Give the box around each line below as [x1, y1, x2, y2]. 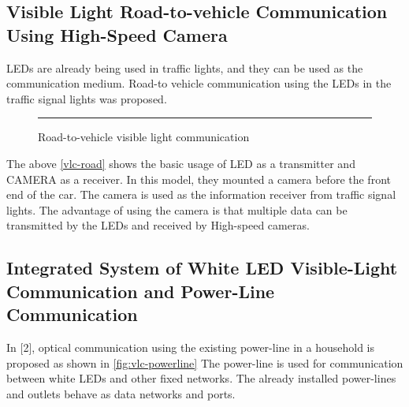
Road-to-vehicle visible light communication [38, 129, 250, 145]
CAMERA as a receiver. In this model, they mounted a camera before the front [6, 170, 391, 187]
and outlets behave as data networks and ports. [6, 385, 236, 401]
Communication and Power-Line [6, 278, 275, 303]
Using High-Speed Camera [6, 22, 228, 47]
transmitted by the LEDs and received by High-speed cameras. [6, 217, 310, 233]
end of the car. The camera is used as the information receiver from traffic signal [6, 186, 396, 203]
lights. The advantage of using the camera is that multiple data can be [6, 201, 348, 218]
